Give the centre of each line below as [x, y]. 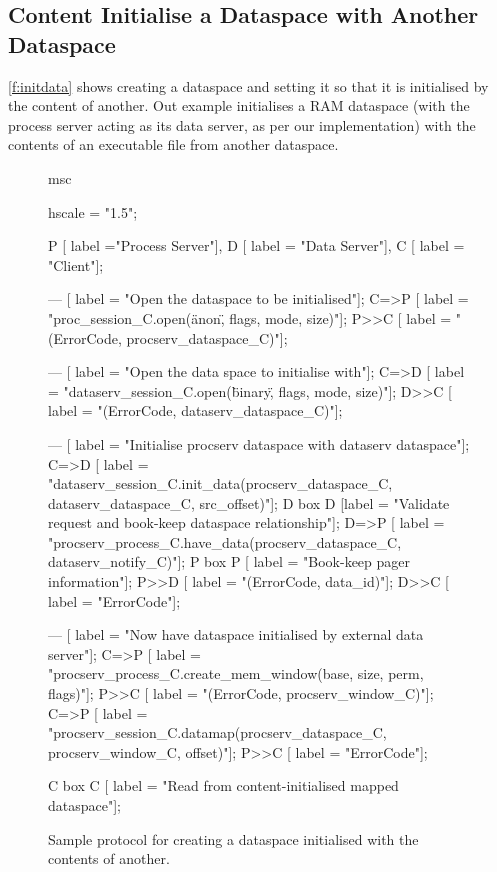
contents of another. [109, 858]
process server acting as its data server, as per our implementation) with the [242, 124]
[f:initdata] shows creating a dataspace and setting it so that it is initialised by [248, 85]
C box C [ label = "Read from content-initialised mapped [223, 785]
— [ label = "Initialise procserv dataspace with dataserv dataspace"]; [259, 443]
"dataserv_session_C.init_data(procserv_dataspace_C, [220, 483]
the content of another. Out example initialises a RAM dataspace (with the [239, 105]
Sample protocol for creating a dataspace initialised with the [233, 838]
